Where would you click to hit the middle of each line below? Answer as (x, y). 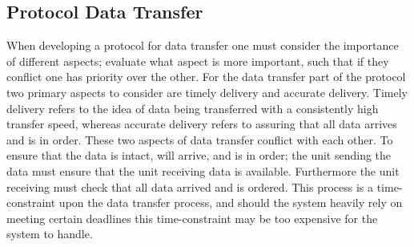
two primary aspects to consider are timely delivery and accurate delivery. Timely (207, 92)
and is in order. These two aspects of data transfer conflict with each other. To (200, 139)
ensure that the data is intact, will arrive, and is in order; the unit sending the (199, 155)
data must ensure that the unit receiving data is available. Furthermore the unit (203, 170)
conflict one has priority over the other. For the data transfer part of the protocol (206, 77)
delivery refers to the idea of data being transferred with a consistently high (193, 108)
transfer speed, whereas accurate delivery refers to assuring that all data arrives (202, 124)
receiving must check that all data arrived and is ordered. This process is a (190, 186)
